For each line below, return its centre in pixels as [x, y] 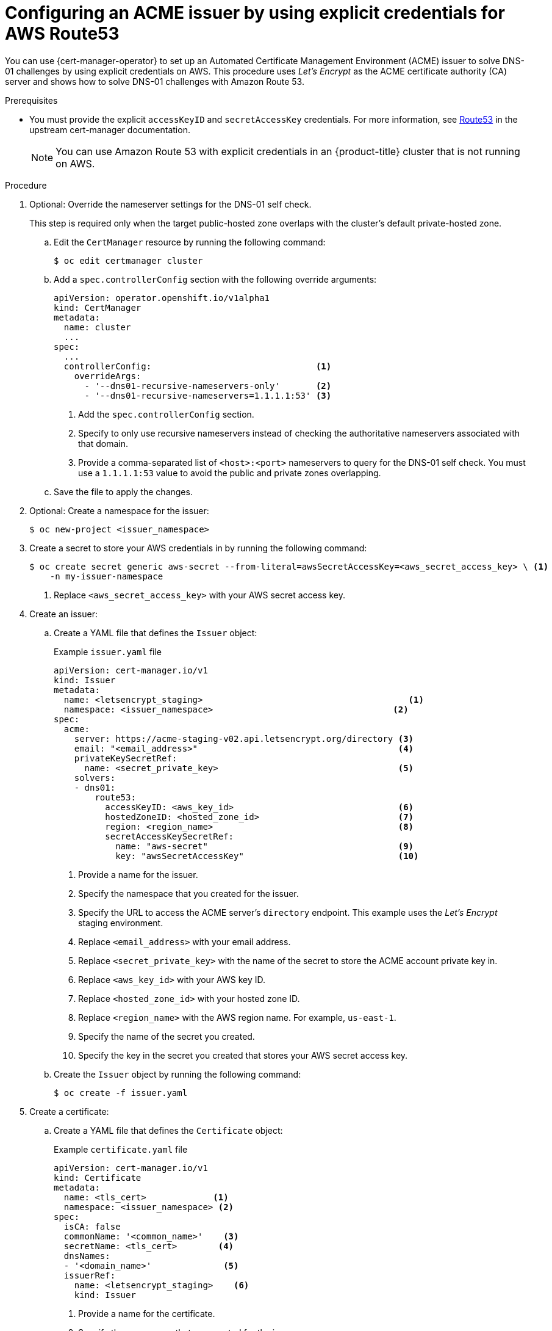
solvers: [95, 778]
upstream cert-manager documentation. [110, 129]
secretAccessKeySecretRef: [170, 836]
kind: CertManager [98, 307]
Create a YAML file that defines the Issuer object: [156, 633]
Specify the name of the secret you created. [167, 1036]
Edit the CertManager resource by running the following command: [190, 242]
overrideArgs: [108, 376]
